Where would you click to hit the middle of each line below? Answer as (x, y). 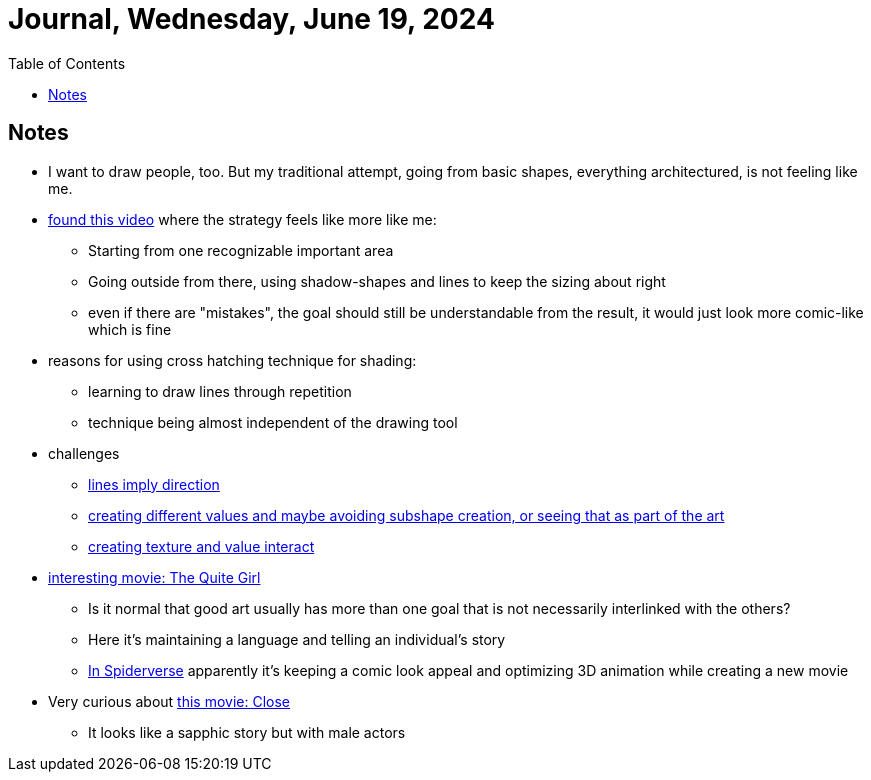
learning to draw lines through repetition (220, 391)
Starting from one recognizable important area (241, 250)
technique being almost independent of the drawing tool (273, 422)
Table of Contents (67, 63)
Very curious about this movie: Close (169, 701)
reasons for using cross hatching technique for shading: (232, 360)
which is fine (130, 329)
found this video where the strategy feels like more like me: (242, 219)
